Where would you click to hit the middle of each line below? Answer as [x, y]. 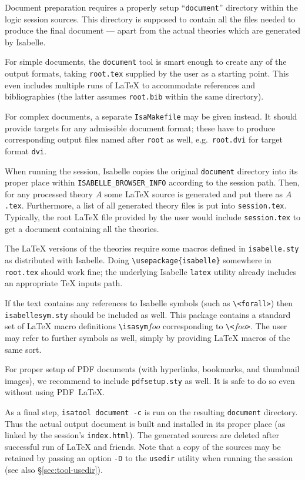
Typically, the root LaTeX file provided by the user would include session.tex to [153, 217]
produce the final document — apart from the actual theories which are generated [153, 30]
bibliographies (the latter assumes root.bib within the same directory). [134, 96]
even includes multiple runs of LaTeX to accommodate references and [130, 85]
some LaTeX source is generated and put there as [193, 193]
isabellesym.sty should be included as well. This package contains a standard [148, 314]
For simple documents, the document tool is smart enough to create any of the [146, 62]
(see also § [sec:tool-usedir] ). [54, 470]
